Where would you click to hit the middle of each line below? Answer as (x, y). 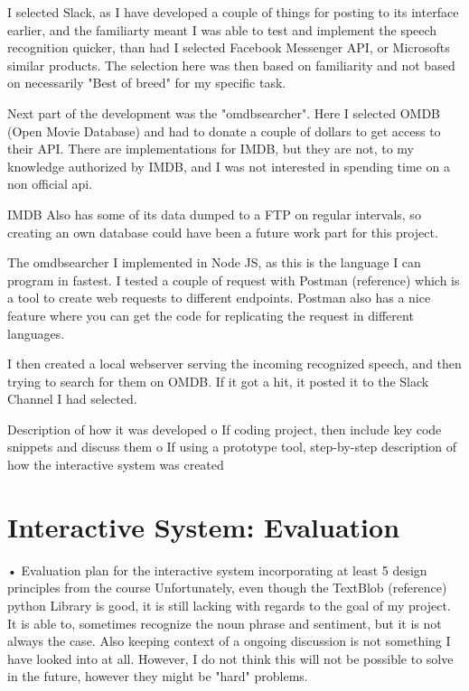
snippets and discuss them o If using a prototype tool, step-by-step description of (232, 447)
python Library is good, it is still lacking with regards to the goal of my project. (229, 605)
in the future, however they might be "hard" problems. (158, 676)
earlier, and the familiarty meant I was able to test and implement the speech (222, 29)
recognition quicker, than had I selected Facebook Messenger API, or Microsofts (229, 47)
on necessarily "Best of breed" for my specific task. (147, 83)
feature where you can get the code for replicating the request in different (211, 315)
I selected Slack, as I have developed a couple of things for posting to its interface (233, 12)
